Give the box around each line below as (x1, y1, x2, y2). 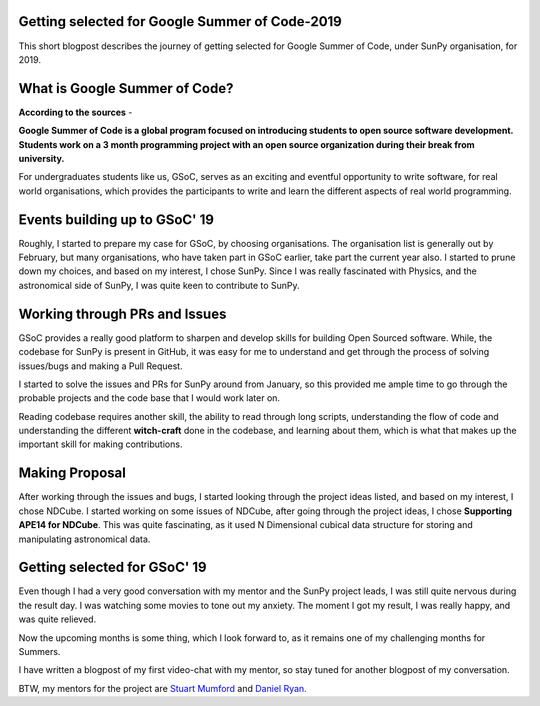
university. (18, 152, 65, 164)
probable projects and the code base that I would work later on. (18, 392, 280, 404)
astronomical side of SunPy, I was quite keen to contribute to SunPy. (18, 279, 300, 291)
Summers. (18, 646, 61, 658)
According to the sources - (18, 106, 133, 118)
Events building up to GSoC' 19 (18, 211, 215, 228)
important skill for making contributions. (18, 438, 183, 450)
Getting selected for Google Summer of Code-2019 (18, 13, 342, 30)
